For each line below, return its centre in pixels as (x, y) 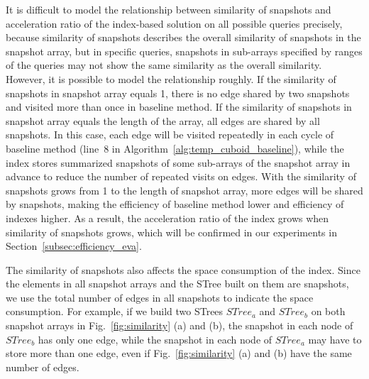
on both (328, 311)
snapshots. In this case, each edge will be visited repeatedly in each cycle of (170, 134)
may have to (335, 339)
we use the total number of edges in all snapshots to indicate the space (160, 297)
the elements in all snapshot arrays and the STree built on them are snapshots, (177, 284)
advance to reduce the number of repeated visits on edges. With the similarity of (181, 176)
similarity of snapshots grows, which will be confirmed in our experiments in (171, 232)
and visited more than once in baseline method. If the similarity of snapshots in (179, 107)
